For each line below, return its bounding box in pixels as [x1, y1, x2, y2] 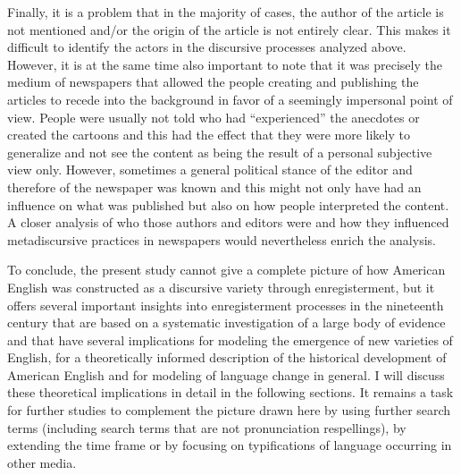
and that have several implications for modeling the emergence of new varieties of [7, 330, 453, 349]
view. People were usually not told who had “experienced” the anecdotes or [7, 107, 420, 126]
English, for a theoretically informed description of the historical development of [7, 348, 447, 367]
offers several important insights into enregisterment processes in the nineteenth [7, 295, 444, 314]
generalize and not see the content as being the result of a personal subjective [7, 142, 432, 161]
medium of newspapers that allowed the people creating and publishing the [7, 72, 419, 91]
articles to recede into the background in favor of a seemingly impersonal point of [7, 89, 453, 108]
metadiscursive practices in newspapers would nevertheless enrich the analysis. [7, 230, 436, 249]
